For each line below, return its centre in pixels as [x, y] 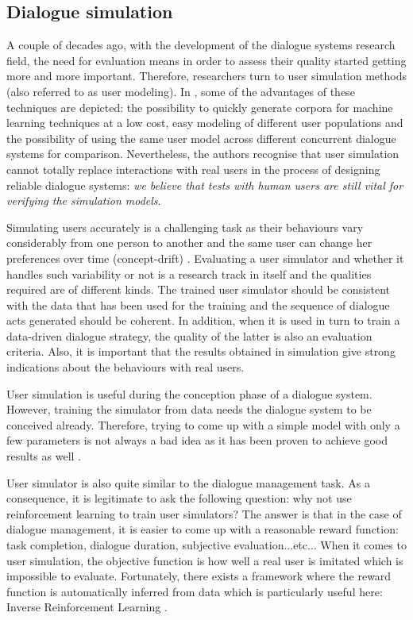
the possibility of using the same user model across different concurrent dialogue [201, 138]
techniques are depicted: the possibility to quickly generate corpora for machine [200, 107]
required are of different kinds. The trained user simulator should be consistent [198, 289]
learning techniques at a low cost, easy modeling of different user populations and [205, 123]
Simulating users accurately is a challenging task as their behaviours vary [185, 227]
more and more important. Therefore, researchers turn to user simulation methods [206, 76]
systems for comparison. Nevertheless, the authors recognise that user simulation [203, 154]
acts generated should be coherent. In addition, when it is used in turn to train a [203, 320]
